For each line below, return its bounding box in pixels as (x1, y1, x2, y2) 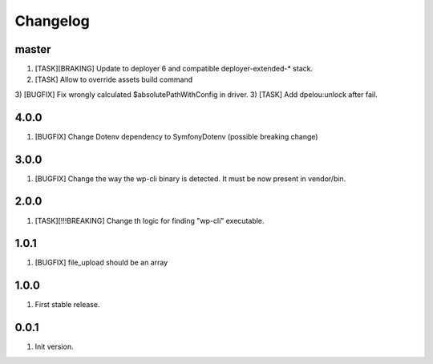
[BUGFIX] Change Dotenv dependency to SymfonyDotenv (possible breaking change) (34, 131, 318, 141)
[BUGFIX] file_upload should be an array (34, 257, 168, 268)
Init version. (34, 342, 74, 352)
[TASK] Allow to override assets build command (34, 75, 192, 84)
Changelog (14, 12, 90, 30)
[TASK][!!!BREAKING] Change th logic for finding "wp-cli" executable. (34, 216, 265, 225)
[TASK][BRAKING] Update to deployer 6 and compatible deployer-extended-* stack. (34, 64, 313, 74)
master (14, 42, 51, 56)
